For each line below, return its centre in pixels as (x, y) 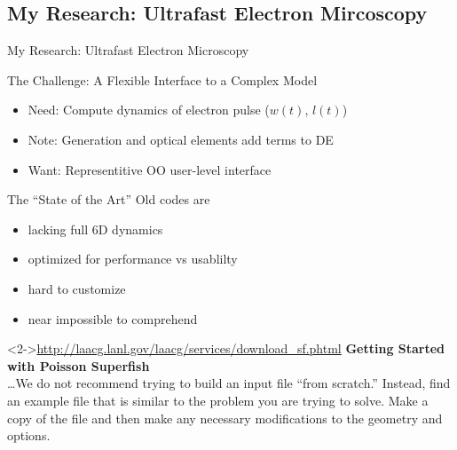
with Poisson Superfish (79, 365)
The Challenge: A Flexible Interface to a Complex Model (162, 79)
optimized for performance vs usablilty (133, 259)
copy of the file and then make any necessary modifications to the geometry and (225, 418)
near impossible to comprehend (113, 318)
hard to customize (77, 288)
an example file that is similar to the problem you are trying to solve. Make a (218, 400)
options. (29, 435)
